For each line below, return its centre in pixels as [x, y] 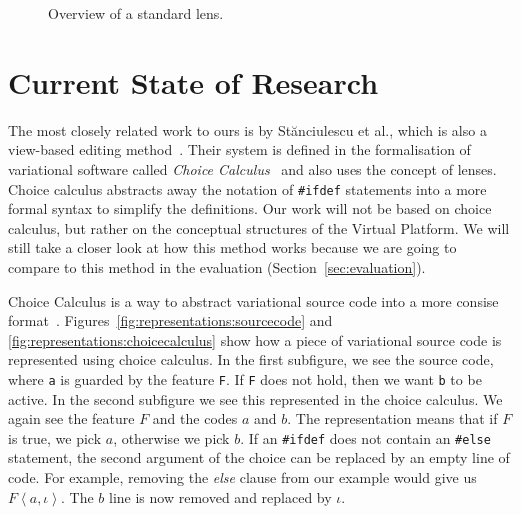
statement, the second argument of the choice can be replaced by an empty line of [259, 457]
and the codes [195, 418]
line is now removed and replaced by [220, 496]
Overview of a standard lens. [136, 13]
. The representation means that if [392, 418]
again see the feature [71, 418]
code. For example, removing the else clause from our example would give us [242, 477]
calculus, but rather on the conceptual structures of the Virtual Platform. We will [259, 227]
